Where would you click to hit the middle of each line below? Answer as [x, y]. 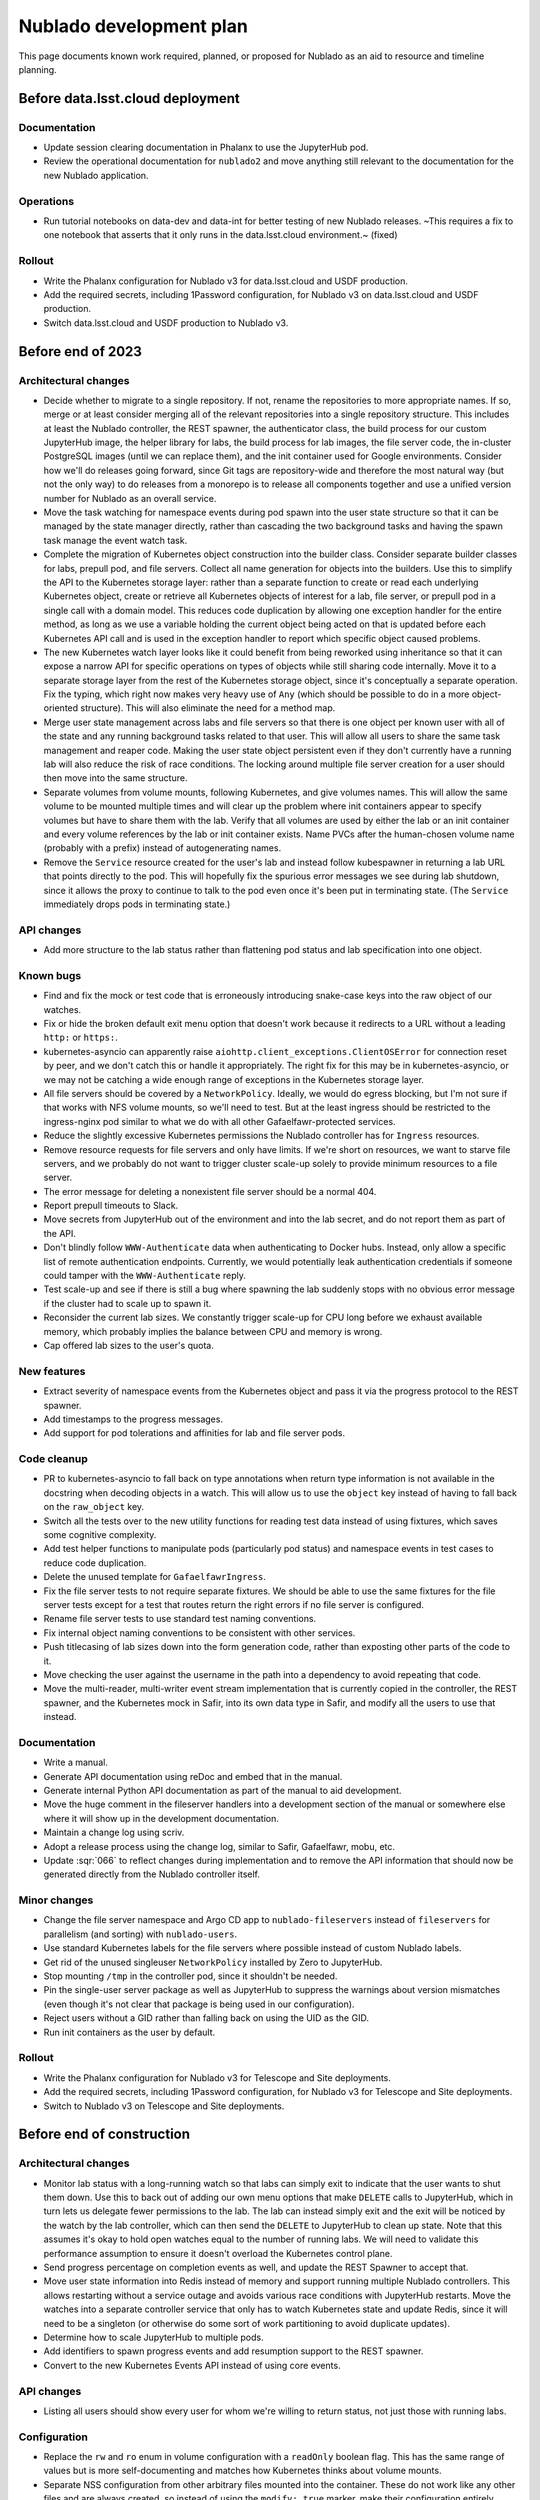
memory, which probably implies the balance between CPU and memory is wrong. [213, 1331]
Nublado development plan [133, 26]
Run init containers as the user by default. [129, 2032]
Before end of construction [104, 2134]
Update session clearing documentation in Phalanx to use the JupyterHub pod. [206, 147]
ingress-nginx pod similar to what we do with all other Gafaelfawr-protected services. [219, 1121]
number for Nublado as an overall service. [130, 498]
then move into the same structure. [115, 778]
